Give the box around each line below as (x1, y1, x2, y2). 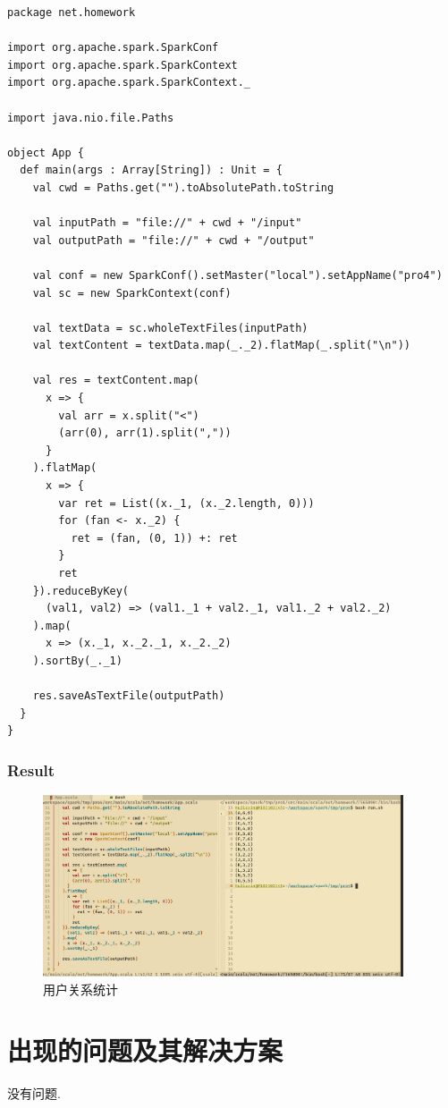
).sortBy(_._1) (32, 654, 123, 667)
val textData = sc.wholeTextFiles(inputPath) (32, 321, 309, 334)
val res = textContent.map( (32, 374, 199, 387)
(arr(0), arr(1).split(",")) (58, 427, 232, 440)
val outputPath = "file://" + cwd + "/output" (32, 233, 315, 247)
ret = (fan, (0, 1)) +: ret (71, 531, 238, 545)
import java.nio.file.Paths (7, 111, 174, 124)
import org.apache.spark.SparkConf (7, 41, 219, 55)
